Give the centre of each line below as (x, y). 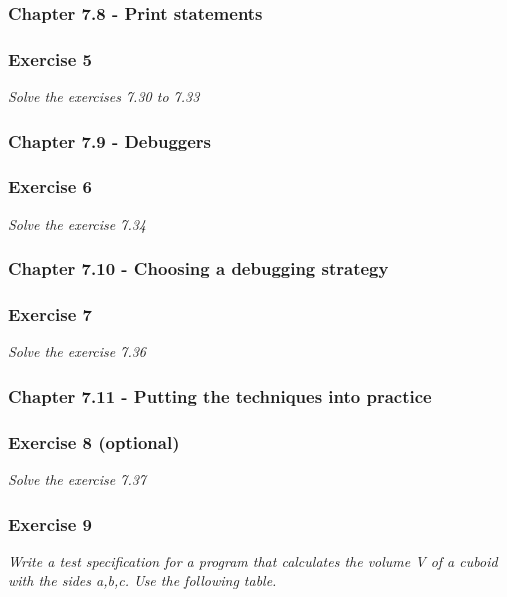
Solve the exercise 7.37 (77, 479)
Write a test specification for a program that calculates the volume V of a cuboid (253, 560)
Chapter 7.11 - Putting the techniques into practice (220, 395)
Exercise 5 (50, 58)
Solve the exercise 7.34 (77, 223)
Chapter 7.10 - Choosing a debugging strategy (198, 268)
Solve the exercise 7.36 (77, 351)
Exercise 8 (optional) (94, 441)
